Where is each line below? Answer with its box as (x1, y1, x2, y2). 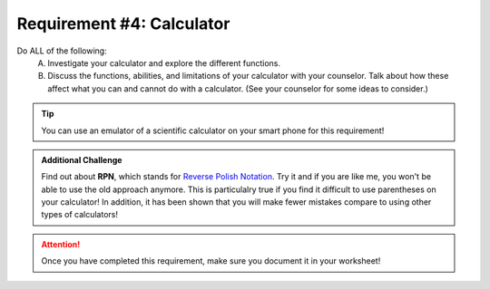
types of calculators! (41, 209, 118, 220)
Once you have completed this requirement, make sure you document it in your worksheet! (41, 255, 381, 266)
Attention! (41, 238, 81, 249)
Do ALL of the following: (16, 45, 108, 56)
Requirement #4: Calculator (16, 14, 230, 34)
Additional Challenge (41, 154, 122, 165)
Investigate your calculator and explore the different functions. (47, 57, 281, 68)
